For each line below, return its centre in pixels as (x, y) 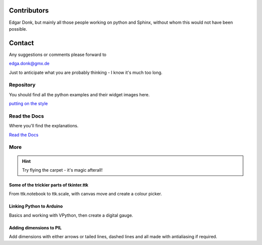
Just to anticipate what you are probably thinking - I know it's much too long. (86, 72)
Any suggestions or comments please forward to (58, 54)
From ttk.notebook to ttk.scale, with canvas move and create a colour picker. (85, 194)
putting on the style (28, 104)
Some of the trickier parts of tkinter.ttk (49, 185)
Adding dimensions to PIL (35, 227)
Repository (22, 85)
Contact (21, 43)
